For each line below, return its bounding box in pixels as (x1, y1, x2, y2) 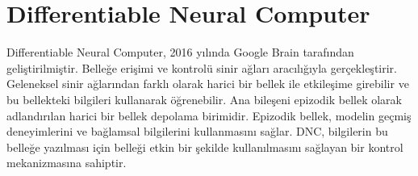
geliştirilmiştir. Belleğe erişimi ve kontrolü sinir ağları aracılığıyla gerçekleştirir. (6, 59, 397, 76)
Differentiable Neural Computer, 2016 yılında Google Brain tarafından (6, 44, 354, 61)
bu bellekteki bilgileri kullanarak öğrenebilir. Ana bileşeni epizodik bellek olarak (6, 90, 402, 107)
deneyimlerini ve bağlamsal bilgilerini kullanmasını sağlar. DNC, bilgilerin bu (6, 123, 388, 140)
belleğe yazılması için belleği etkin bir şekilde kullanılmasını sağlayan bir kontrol (6, 138, 403, 155)
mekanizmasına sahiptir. (6, 154, 127, 171)
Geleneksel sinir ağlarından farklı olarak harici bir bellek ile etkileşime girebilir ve (6, 75, 409, 92)
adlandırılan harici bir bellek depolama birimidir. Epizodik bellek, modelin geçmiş (6, 107, 412, 124)
